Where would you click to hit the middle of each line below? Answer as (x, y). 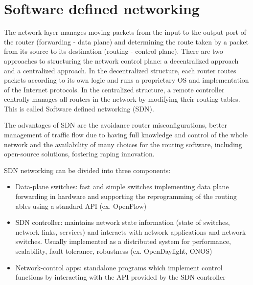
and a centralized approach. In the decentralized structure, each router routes (120, 70)
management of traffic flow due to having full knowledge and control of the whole (126, 135)
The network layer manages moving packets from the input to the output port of (125, 32)
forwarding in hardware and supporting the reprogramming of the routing (126, 196)
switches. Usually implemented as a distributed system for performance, (123, 241)
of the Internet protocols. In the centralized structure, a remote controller (114, 89)
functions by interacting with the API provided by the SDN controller (120, 277)
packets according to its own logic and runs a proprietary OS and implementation (126, 80)
